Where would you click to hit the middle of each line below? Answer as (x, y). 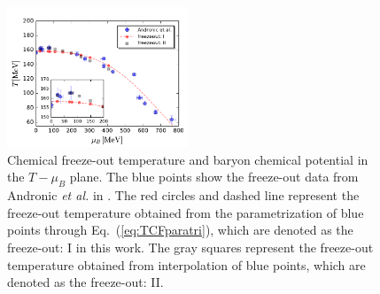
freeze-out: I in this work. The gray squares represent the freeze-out (190, 248)
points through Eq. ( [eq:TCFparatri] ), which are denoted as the (180, 230)
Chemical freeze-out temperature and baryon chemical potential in (188, 159)
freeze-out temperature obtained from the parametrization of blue (186, 212)
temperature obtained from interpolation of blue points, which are (186, 264)
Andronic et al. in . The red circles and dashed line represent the (183, 195)
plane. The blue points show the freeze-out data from (214, 177)
